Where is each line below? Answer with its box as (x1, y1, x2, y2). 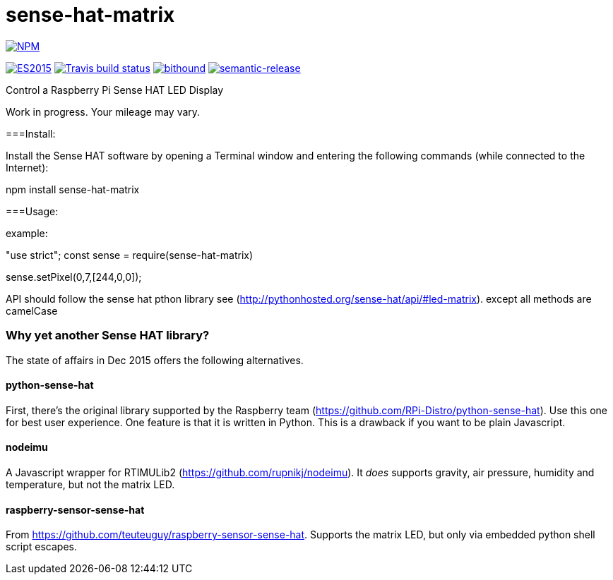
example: (6, 226, 48, 239)
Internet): (6, 161, 49, 174)
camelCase (6, 304, 58, 317)
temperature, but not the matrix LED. (6, 478, 175, 490)
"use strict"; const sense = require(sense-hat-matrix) (6, 248, 254, 261)
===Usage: (6, 205, 59, 217)
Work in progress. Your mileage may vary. (6, 105, 201, 118)
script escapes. (6, 540, 77, 553)
